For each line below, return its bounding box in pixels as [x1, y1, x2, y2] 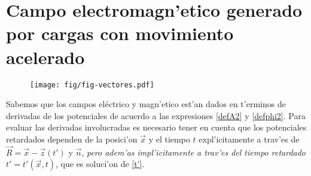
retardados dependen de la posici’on [6, 132, 138, 145]
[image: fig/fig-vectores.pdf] [30, 80, 154, 89]
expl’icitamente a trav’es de [199, 132, 300, 145]
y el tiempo [148, 132, 190, 145]
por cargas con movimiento [6, 21, 234, 45]
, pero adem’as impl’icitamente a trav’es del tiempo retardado [81, 145, 306, 158]
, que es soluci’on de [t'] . [56, 157, 145, 170]
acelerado [6, 44, 85, 69]
